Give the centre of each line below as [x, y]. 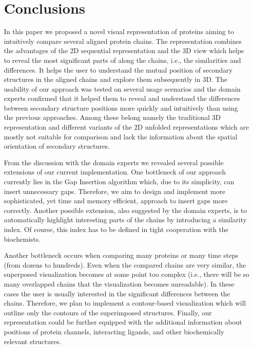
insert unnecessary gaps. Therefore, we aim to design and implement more [115, 191]
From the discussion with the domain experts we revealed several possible [114, 162]
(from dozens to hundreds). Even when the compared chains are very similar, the [125, 264]
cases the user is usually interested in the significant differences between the [117, 293]
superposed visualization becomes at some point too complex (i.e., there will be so [127, 274]
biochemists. [22, 239]
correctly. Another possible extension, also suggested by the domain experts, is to [126, 210]
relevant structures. [33, 341]
